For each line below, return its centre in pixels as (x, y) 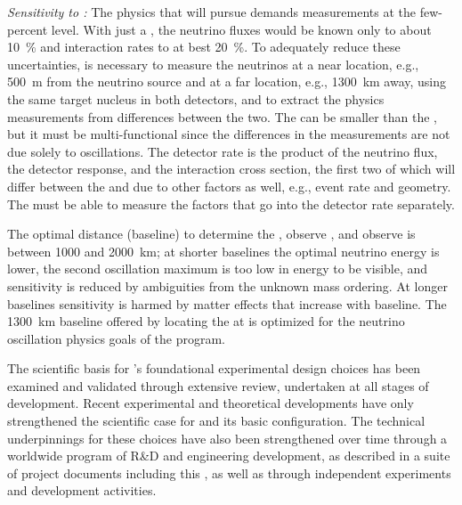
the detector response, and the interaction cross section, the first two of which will (231, 169)
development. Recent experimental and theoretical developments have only (211, 403)
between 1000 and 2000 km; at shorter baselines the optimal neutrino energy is (223, 251)
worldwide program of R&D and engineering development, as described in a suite (229, 456)
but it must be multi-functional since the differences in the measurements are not (229, 134)
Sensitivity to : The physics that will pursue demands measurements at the (212, 12)
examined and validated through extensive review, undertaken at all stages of (218, 385)
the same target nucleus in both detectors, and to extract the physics (196, 98)
